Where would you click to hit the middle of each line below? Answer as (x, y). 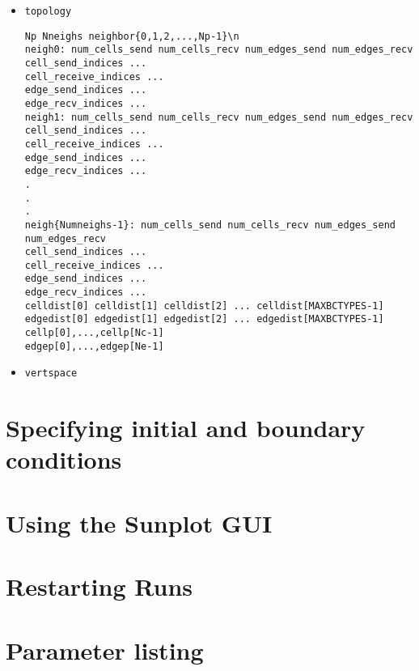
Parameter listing (105, 650)
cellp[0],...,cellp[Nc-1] (94, 333)
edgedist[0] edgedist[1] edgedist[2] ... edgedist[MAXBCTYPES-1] (204, 319)
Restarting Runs (99, 586)
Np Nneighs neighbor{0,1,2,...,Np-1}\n (132, 36)
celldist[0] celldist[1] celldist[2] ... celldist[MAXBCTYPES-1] (204, 306)
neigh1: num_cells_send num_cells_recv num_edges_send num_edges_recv (219, 117)
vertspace (51, 374)
